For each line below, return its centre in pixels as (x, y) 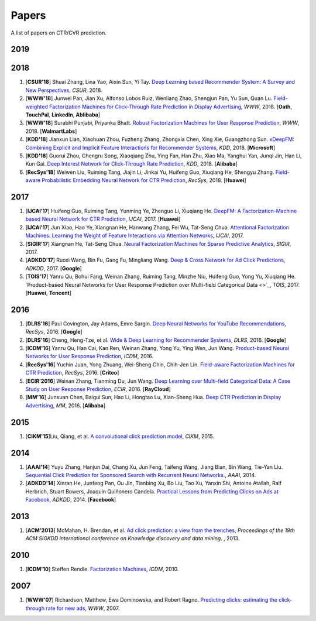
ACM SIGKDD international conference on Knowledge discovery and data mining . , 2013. (133, 538)
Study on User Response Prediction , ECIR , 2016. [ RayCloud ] (98, 389)
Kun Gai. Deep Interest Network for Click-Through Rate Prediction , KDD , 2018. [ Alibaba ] (132, 164)
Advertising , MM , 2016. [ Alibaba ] (66, 405)
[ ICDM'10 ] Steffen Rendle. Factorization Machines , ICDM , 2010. (102, 569)
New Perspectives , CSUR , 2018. (64, 90)
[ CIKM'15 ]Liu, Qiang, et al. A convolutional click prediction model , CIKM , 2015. (120, 436)
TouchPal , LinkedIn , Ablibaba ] (63, 115)
